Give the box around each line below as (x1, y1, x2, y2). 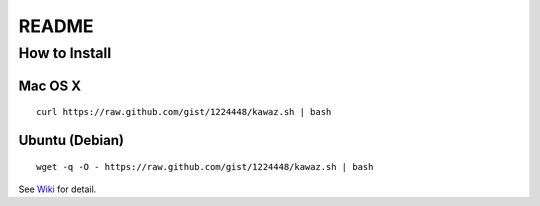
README (18, 15, 94, 37)
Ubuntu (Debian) (18, 132, 125, 149)
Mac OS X (18, 77, 82, 94)
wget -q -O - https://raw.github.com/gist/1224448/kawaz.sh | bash (36, 161, 374, 172)
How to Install (18, 44, 112, 62)
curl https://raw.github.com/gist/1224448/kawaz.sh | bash (36, 106, 332, 118)
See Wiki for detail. (18, 183, 97, 195)
